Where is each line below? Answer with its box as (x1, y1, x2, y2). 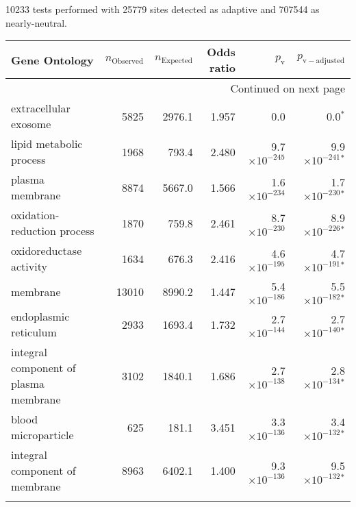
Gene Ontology (11, 51, 94, 68)
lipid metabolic (11, 136, 83, 152)
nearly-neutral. (5, 15, 67, 29)
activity (11, 258, 47, 275)
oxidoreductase (11, 243, 82, 259)
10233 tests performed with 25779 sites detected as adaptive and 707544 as (5, 2, 320, 16)
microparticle (11, 427, 74, 443)
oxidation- (11, 207, 60, 223)
